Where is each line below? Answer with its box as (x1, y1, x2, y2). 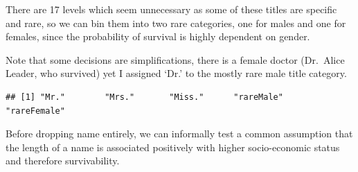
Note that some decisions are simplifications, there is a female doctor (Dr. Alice (6, 52, 345, 67)
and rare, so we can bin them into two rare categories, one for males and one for (6, 15, 346, 30)
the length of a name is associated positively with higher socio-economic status (6, 139, 340, 154)
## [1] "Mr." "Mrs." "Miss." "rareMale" (6, 92, 283, 102)
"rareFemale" (6, 105, 65, 116)
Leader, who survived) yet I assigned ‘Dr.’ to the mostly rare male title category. (6, 66, 347, 80)
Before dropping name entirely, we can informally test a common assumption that (6, 126, 353, 141)
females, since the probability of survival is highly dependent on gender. (6, 29, 310, 44)
